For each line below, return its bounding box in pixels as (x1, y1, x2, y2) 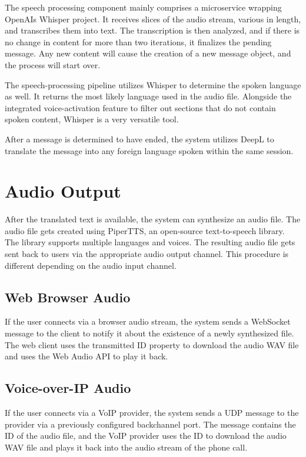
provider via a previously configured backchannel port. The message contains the (5, 418, 296, 430)
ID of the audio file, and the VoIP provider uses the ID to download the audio (5, 429, 287, 442)
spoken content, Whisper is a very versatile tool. (5, 113, 179, 125)
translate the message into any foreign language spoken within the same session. (5, 144, 294, 156)
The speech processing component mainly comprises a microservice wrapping (5, 1, 282, 13)
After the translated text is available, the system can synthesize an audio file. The (5, 213, 301, 225)
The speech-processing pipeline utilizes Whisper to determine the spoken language (5, 78, 301, 91)
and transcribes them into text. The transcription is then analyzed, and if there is (5, 24, 300, 36)
